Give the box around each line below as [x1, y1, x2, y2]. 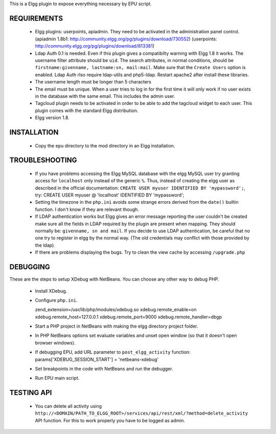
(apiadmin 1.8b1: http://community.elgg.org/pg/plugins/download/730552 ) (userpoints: [35, 36, 217, 42]
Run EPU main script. [35, 375, 80, 381]
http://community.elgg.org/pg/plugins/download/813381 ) [35, 43, 155, 49]
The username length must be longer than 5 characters [35, 79, 152, 85]
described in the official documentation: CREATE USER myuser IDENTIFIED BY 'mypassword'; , [35, 185, 245, 191]
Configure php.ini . [35, 297, 78, 303]
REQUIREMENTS [9, 14, 63, 23]
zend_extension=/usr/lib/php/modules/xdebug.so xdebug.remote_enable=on [35, 307, 197, 313]
